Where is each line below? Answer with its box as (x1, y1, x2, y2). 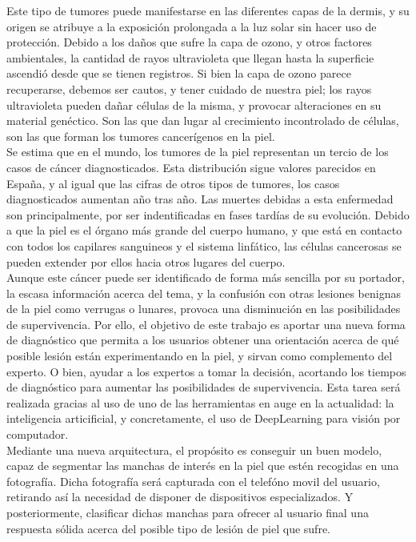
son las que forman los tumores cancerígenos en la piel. (6, 127, 275, 144)
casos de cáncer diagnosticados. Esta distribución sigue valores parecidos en (6, 159, 376, 175)
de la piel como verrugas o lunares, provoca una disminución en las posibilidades (6, 300, 401, 317)
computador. (6, 426, 69, 443)
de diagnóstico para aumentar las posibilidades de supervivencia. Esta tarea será (6, 379, 401, 395)
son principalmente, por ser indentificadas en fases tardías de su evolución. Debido (6, 206, 410, 223)
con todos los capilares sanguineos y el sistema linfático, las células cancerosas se (6, 237, 402, 254)
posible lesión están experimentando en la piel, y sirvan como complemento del (6, 347, 393, 364)
